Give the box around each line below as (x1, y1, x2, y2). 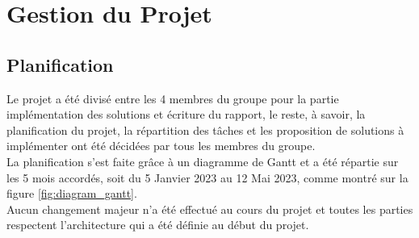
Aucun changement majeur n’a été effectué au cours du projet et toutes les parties (6, 200, 413, 217)
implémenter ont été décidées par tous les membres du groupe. (6, 137, 316, 154)
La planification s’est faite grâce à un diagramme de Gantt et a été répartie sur (6, 152, 399, 169)
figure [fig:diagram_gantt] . (6, 185, 137, 202)
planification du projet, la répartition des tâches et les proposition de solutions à (6, 121, 404, 138)
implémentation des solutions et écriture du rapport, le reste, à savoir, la (6, 106, 366, 123)
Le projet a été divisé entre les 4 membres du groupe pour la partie (6, 90, 339, 106)
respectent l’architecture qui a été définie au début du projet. (6, 216, 309, 233)
